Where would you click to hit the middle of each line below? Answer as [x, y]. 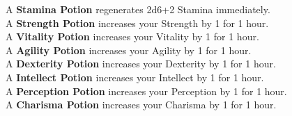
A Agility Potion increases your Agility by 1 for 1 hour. [129, 50]
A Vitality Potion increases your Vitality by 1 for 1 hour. [132, 36]
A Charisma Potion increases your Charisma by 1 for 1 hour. [141, 105]
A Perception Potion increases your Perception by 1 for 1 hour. [146, 91]
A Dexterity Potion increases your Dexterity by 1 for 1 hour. [141, 64]
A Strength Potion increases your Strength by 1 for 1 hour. [137, 23]
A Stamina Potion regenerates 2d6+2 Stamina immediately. [138, 9]
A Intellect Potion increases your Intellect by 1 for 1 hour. [135, 77]
